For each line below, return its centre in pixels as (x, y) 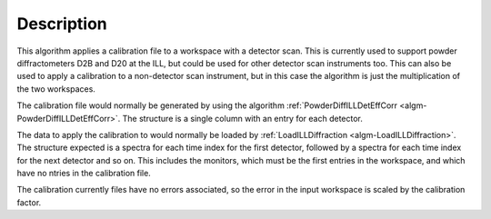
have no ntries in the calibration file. (84, 174)
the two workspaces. (56, 89)
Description (62, 24)
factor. (29, 202)
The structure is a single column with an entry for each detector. (243, 118)
